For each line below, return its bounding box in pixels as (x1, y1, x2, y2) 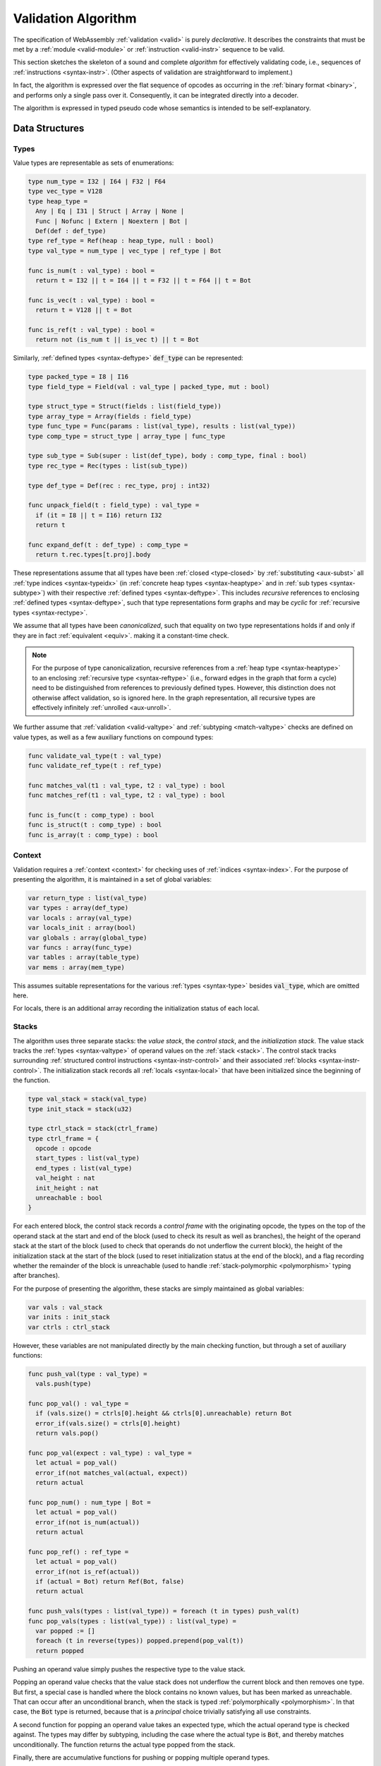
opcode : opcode (35, 1144, 92, 1153)
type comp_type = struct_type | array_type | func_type (28, 432, 226, 440)
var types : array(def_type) (28, 904, 129, 912)
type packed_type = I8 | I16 (28, 373, 129, 381)
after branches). (13, 1272, 60, 1280)
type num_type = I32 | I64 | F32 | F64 (28, 177, 166, 186)
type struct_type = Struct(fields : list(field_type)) (28, 403, 222, 410)
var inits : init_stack (28, 1313, 111, 1321)
